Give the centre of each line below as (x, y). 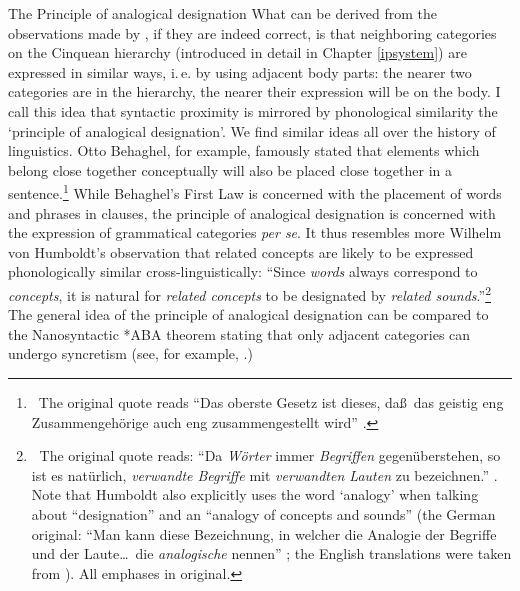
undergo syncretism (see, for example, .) (130, 353)
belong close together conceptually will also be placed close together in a (230, 169)
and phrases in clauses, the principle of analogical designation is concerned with (252, 212)
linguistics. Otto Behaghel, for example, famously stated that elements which (244, 150)
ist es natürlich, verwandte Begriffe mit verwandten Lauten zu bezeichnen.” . (264, 474)
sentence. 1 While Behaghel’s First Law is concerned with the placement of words (255, 191)
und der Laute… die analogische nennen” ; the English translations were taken (271, 553)
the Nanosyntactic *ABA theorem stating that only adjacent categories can (239, 333)
